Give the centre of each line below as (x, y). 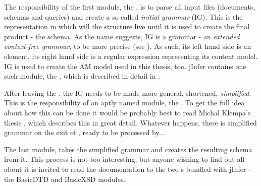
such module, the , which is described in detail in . (82, 76)
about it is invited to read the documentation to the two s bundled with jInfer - (127, 169)
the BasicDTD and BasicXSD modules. (65, 179)
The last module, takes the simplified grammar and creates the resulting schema (128, 149)
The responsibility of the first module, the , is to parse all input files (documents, (130, 7)
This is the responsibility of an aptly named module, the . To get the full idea (124, 103)
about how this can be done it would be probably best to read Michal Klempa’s (127, 112)
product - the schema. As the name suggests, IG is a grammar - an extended (122, 36)
